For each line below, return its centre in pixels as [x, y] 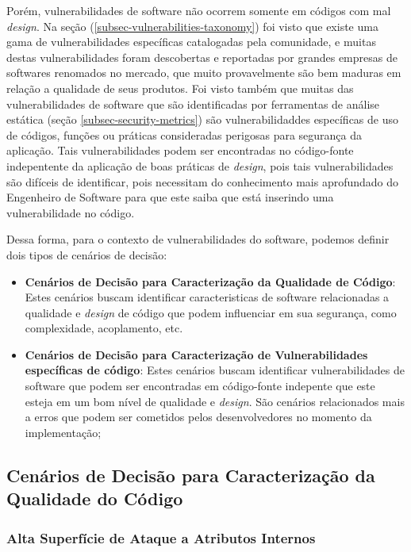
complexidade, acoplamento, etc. [104, 328]
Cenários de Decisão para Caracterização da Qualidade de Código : [210, 281]
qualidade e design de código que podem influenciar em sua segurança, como [211, 312]
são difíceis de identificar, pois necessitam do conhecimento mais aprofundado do [203, 181]
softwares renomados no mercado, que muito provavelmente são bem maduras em [204, 73]
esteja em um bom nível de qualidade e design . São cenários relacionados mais [215, 401]
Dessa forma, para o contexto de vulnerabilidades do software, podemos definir [198, 239]
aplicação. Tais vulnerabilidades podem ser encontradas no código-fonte [180, 150]
